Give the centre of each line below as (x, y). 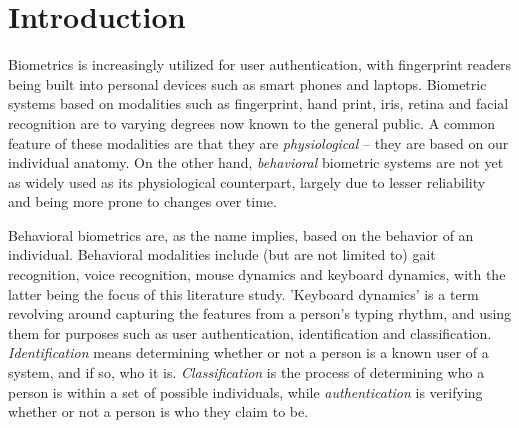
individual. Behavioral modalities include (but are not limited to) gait (222, 254)
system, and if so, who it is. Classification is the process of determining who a (246, 372)
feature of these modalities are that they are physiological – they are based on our (258, 142)
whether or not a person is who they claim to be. (158, 411)
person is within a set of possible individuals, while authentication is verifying (245, 391)
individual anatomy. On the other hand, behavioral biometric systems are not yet (256, 162)
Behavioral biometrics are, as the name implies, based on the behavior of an (241, 234)
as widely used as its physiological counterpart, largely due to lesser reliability (247, 181)
